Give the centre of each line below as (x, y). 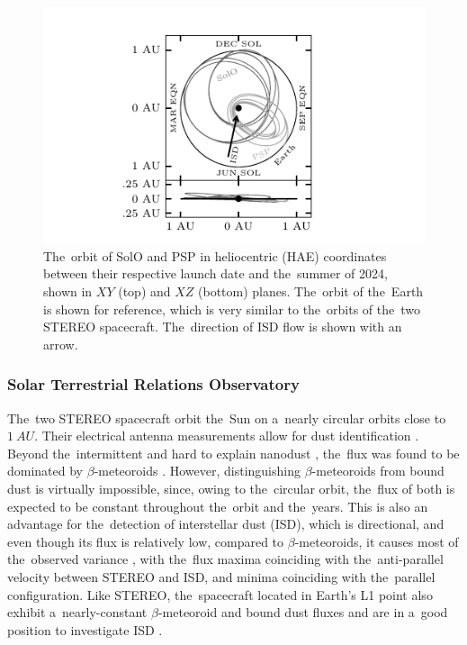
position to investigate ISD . (85, 629)
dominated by (45, 471)
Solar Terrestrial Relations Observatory (153, 384)
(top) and (144, 291)
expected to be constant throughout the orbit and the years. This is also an (218, 506)
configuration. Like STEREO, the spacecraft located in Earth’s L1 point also (220, 594)
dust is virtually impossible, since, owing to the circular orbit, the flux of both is (231, 489)
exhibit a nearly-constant (77, 612)
